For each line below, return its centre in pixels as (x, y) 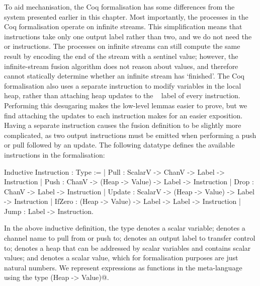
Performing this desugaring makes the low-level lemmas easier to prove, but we (126, 105)
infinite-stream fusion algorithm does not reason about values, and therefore (121, 66)
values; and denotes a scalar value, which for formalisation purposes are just (121, 258)
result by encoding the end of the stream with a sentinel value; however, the (121, 56)
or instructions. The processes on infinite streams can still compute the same (122, 46)
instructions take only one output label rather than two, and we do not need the (128, 36)
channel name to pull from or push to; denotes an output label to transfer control (130, 238)
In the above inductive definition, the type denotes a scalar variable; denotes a (125, 228)
